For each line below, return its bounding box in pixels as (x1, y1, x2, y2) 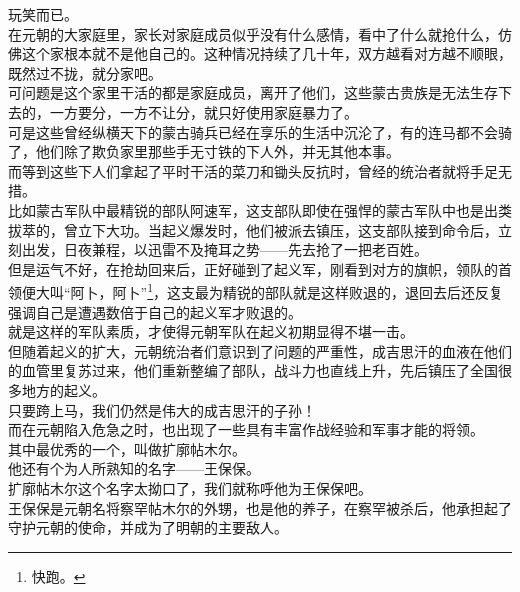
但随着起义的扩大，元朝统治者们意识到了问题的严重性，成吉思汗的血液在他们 (8, 340, 512, 361)
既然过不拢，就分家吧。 (8, 62, 162, 83)
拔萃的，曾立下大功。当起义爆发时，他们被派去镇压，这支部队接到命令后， (8, 219, 498, 240)
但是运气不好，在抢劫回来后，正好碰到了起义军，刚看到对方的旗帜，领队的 (8, 258, 498, 279)
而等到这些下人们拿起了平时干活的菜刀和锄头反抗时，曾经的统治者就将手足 (8, 160, 498, 181)
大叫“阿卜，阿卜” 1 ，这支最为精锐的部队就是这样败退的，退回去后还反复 (35, 279, 504, 302)
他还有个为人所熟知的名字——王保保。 (8, 458, 260, 479)
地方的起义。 (21, 379, 106, 400)
